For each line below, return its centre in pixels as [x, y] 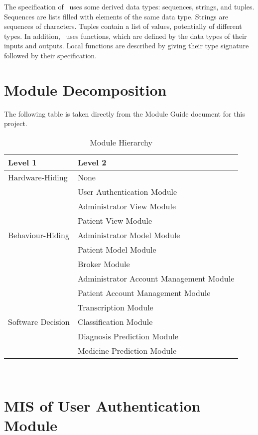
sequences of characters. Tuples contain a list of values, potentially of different [123, 26]
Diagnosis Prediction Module [128, 336]
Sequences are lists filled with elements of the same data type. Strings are [116, 16]
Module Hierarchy [121, 142]
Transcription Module [115, 307]
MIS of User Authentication [102, 405]
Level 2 [92, 162]
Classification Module [115, 321]
